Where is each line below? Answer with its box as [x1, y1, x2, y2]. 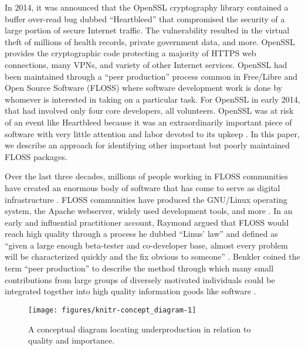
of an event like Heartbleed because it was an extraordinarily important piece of [5, 115, 292, 128]
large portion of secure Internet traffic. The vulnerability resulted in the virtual [5, 24, 290, 36]
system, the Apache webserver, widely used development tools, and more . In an [5, 205, 293, 217]
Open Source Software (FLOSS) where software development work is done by [5, 81, 283, 94]
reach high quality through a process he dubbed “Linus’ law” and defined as [5, 227, 278, 240]
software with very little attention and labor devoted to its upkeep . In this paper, [5, 127, 300, 140]
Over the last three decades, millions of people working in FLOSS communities [5, 170, 289, 182]
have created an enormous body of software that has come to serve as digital [5, 181, 280, 193]
